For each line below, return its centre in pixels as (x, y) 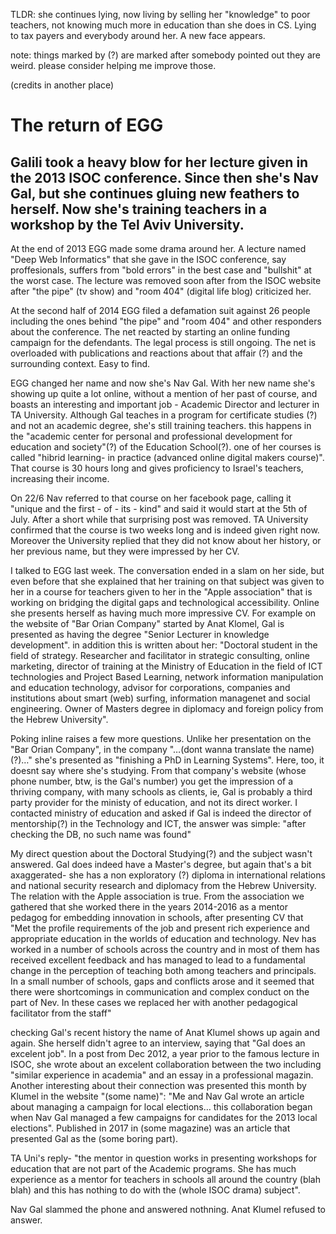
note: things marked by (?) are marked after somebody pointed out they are (165, 55)
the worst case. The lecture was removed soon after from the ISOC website (166, 280)
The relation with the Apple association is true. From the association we (157, 896)
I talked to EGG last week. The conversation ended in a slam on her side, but (167, 570)
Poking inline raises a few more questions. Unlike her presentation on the (161, 738)
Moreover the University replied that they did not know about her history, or (166, 540)
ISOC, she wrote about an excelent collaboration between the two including (166, 1064)
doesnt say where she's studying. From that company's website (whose (158, 770)
